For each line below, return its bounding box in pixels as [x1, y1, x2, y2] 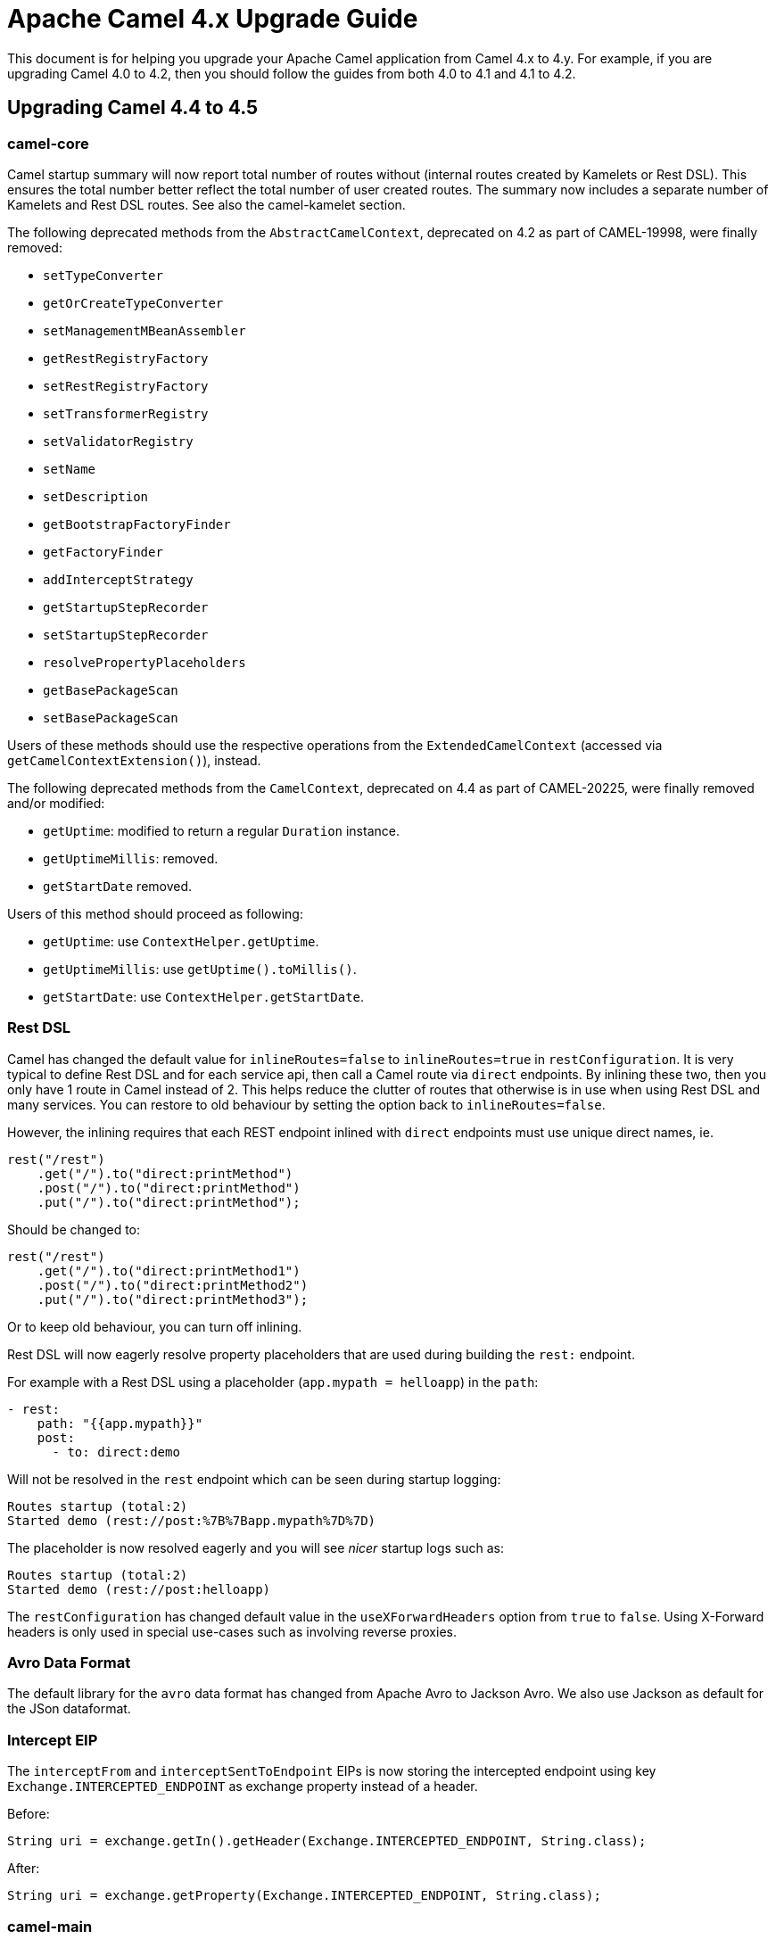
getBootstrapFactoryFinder [43, 516, 231, 532]
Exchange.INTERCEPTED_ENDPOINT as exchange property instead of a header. [7, 1778, 478, 1795]
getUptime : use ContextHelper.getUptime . [43, 933, 319, 949]
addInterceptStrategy [43, 572, 194, 587]
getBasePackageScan [43, 682, 178, 697]
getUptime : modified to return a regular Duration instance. [43, 822, 400, 838]
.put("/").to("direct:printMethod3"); [37, 1291, 309, 1307]
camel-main [7, 1917, 93, 1935]
